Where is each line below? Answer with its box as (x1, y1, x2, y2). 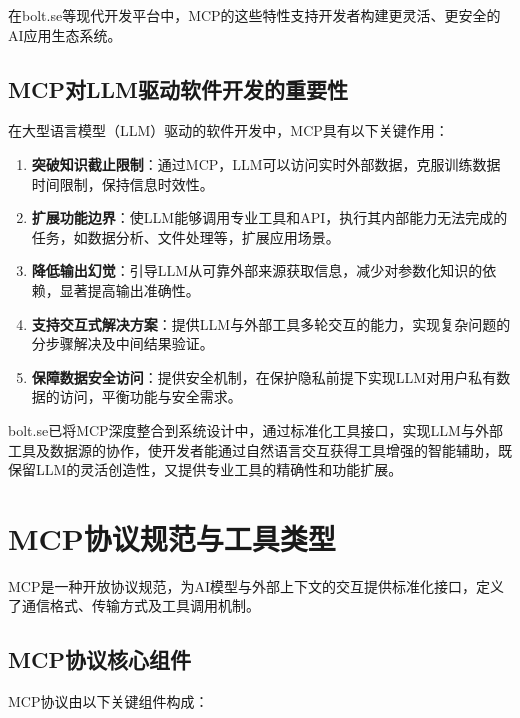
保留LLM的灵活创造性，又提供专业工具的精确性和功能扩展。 (8, 459, 403, 480)
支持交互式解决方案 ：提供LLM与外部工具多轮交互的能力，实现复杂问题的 (31, 313, 511, 334)
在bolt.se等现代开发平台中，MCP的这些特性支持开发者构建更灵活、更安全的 (8, 5, 501, 25)
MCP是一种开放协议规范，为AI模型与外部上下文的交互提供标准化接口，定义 (8, 575, 505, 596)
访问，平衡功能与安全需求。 (59, 386, 242, 407)
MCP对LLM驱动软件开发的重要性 (8, 73, 348, 104)
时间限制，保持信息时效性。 (31, 173, 214, 194)
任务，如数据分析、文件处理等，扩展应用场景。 (31, 226, 340, 247)
